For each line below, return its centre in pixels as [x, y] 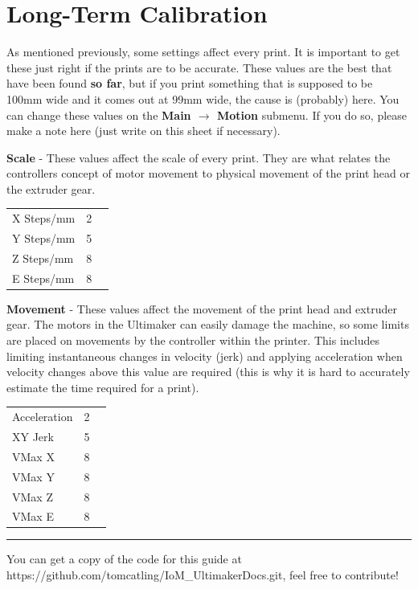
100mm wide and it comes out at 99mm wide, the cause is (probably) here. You [203, 98]
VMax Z [33, 496]
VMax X [33, 456]
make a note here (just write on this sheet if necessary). [143, 131]
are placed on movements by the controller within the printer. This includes [193, 340]
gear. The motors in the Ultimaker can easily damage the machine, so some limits [208, 324]
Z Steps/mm [43, 258]
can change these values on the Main [99, 115]
